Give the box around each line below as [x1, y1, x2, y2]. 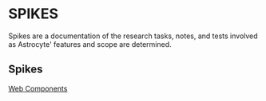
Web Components [8, 84, 68, 93]
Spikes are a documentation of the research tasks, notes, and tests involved [8, 31, 258, 41]
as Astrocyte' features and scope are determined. [8, 39, 172, 49]
